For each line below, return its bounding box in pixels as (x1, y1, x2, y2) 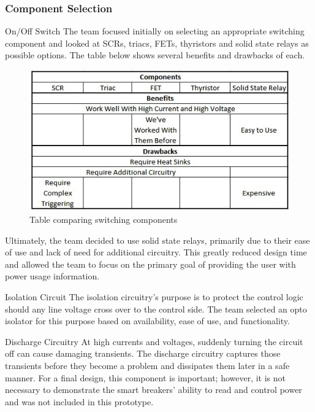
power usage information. (5, 270, 100, 282)
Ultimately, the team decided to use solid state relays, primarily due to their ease (5, 233, 310, 246)
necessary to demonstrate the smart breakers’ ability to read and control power (5, 383, 302, 396)
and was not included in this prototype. (5, 395, 154, 408)
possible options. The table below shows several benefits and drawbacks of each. (5, 49, 305, 61)
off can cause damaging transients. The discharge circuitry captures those (5, 347, 281, 360)
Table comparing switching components (29, 213, 178, 225)
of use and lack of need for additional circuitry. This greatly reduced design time (5, 246, 307, 258)
